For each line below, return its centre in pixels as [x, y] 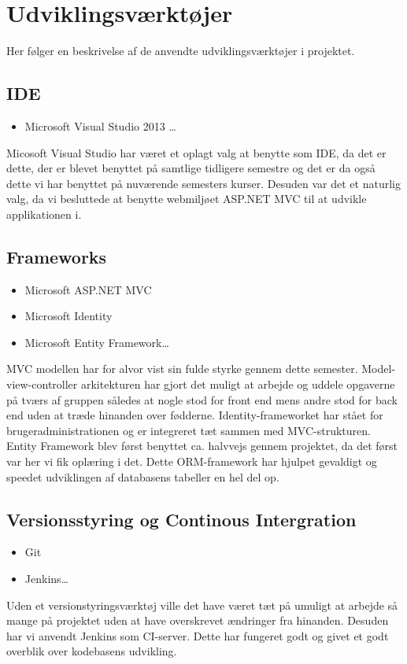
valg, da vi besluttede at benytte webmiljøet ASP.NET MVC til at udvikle [187, 199]
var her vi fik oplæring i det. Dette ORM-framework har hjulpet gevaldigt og [192, 461]
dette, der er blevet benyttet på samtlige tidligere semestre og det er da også [191, 168]
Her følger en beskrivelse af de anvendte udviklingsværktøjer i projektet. [181, 51]
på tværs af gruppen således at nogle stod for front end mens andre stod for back [202, 399]
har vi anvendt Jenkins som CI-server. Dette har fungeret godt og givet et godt [198, 635]
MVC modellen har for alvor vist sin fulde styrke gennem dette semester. [182, 369]
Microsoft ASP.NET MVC [88, 289]
